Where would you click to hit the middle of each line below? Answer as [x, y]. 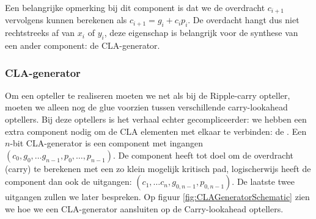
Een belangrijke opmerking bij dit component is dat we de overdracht [135, 7]
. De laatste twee [263, 181]
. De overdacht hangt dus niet [244, 20]
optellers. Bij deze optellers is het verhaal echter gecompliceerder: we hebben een [156, 119]
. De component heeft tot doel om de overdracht [203, 155]
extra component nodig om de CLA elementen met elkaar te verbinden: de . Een [156, 131]
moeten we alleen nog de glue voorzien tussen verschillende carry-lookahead [146, 107]
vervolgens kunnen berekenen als [66, 20]
